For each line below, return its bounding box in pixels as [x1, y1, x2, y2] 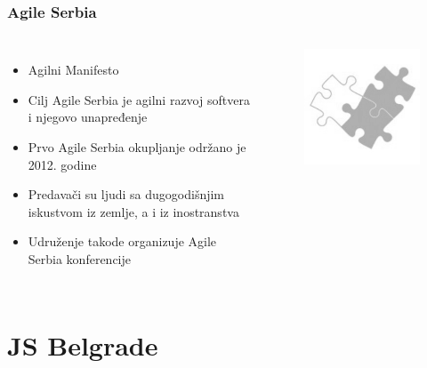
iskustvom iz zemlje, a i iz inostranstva [28, 202, 239, 220]
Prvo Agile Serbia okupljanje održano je [28, 138, 246, 156]
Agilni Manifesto [28, 60, 119, 79]
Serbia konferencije [28, 249, 132, 268]
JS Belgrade [7, 326, 158, 363]
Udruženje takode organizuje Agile [28, 232, 217, 251]
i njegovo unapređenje [28, 108, 148, 126]
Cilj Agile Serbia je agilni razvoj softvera [28, 90, 250, 108]
